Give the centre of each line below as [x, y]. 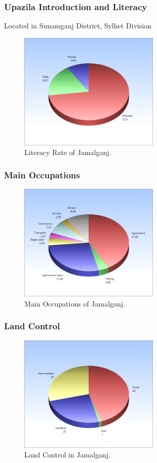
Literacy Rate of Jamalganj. [68, 152]
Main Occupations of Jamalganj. [75, 303]
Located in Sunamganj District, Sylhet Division [78, 26]
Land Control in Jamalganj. [68, 455]
